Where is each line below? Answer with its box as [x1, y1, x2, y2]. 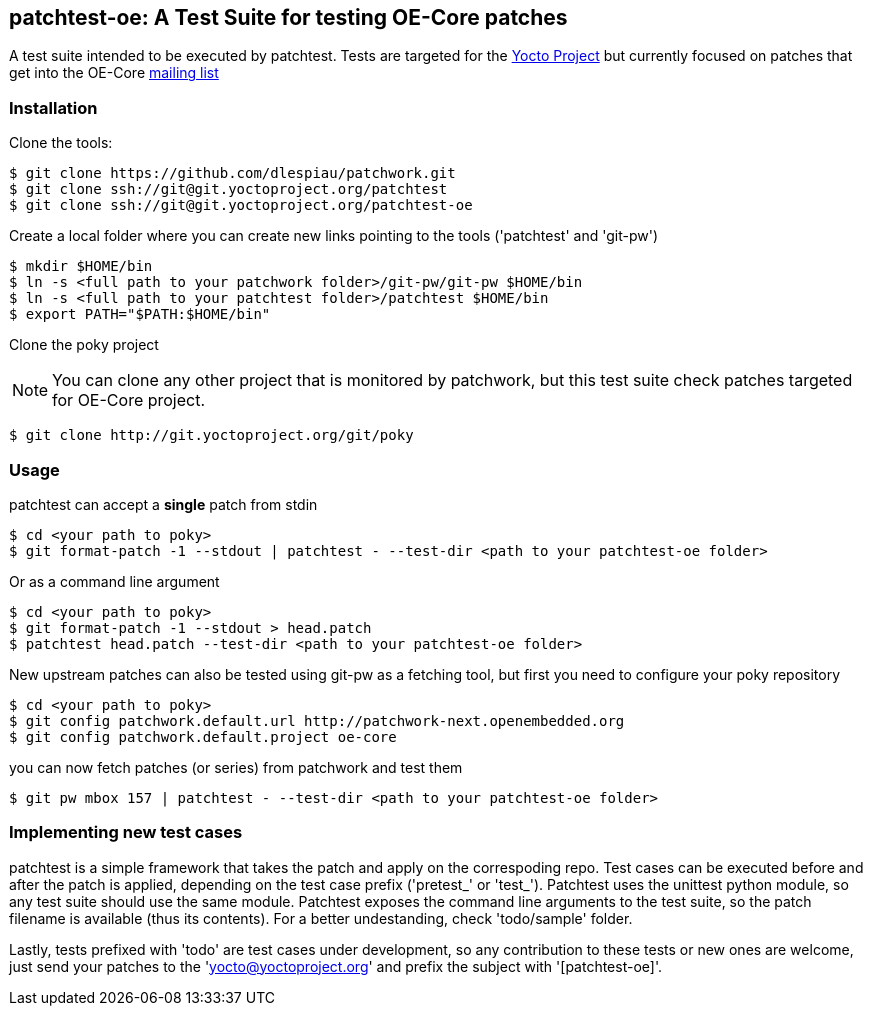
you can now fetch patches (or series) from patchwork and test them [9, 758, 463, 776]
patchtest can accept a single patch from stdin [9, 495, 318, 513]
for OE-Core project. [52, 390, 206, 411]
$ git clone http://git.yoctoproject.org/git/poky [9, 427, 414, 444]
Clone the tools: [9, 134, 113, 152]
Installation [9, 97, 98, 118]
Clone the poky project [9, 336, 159, 354]
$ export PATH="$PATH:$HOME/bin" [9, 306, 271, 323]
